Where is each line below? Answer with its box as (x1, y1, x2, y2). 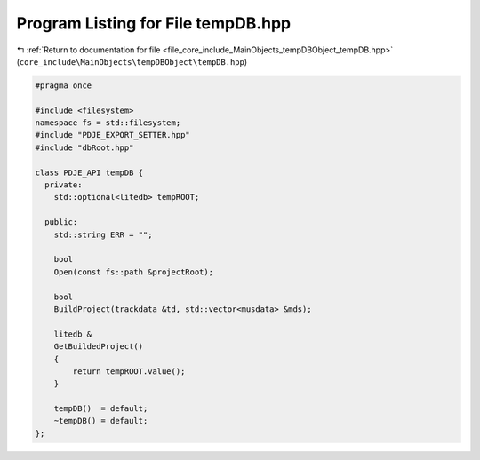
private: (44, 180, 83, 190)
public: (44, 218, 78, 227)
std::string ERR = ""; (53, 229, 153, 240)
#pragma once (35, 80, 92, 91)
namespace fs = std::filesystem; (35, 118, 181, 128)
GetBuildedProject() (53, 342, 144, 352)
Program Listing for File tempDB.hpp (16, 13, 292, 33)
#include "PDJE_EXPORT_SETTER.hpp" (35, 130, 190, 140)
